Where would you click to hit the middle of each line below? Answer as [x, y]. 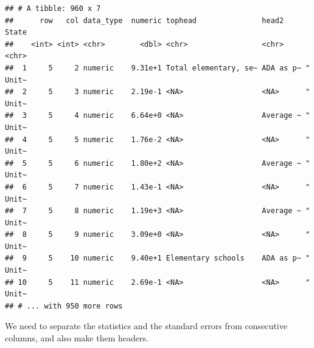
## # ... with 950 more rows [64, 306]
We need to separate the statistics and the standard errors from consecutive [146, 326]
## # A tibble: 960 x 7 [53, 9]
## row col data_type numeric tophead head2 [145, 20]
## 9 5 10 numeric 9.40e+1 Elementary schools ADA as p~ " [158, 258]
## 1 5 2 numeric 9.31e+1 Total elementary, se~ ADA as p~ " [158, 68]
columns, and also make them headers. [77, 338]
